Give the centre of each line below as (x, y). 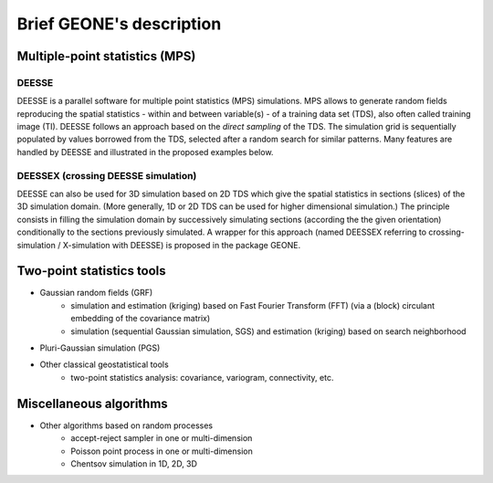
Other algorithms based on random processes (126, 425)
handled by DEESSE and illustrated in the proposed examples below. (145, 152)
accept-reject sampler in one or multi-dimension (162, 438)
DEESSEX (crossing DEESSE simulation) (107, 175)
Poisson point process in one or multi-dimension (162, 451)
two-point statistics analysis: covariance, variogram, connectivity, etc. (202, 377)
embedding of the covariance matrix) (141, 319)
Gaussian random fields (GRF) (96, 293)
